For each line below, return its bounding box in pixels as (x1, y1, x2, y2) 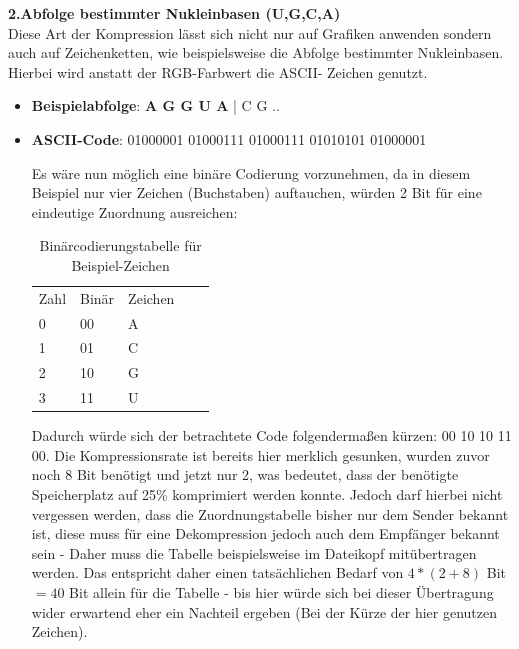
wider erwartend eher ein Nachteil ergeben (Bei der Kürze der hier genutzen (31, 601, 498, 622)
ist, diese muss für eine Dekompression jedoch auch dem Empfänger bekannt (31, 523, 500, 544)
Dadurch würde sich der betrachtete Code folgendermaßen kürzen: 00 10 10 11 (31, 425, 512, 446)
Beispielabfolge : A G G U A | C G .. (31, 95, 280, 116)
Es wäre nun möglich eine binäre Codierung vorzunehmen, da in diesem (31, 162, 471, 183)
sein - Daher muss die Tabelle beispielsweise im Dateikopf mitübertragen (31, 542, 477, 563)
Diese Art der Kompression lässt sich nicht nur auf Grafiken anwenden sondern (8, 22, 492, 43)
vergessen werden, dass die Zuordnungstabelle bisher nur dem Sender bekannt (31, 503, 509, 524)
